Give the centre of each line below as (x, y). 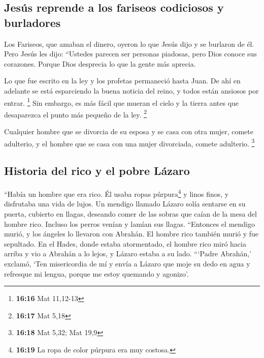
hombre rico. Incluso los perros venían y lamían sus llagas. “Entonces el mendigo (129, 223)
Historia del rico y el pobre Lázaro (97, 171)
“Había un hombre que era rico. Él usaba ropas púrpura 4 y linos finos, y (117, 193)
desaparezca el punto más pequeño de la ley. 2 (75, 113)
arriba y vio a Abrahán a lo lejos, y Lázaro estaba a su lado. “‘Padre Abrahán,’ (128, 253)
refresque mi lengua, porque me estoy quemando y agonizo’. (96, 273)
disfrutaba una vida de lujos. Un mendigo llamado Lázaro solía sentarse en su (125, 204)
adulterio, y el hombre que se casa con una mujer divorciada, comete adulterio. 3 (129, 142)
